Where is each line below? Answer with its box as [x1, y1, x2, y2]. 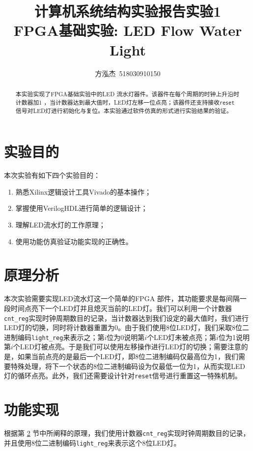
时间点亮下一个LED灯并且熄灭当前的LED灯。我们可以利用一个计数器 [10, 303, 232, 313]
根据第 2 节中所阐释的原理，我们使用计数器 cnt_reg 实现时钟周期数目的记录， [4, 428, 250, 438]
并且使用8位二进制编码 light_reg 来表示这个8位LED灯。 [4, 437, 181, 448]
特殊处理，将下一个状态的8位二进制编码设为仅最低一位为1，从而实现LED [10, 361, 245, 371]
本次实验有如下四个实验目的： [4, 170, 100, 180]
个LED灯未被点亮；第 [147, 332, 217, 342]
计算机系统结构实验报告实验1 [34, 1, 222, 21]
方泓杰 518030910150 [95, 68, 161, 78]
